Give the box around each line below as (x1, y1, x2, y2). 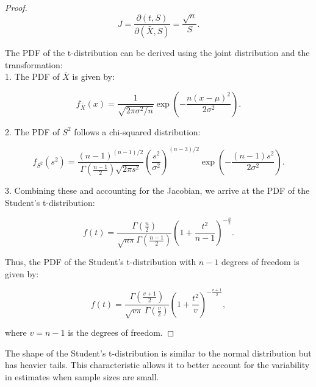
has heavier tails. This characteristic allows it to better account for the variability (5, 358, 310, 371)
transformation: (5, 58, 63, 71)
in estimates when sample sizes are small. (5, 370, 159, 383)
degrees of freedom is (221, 255, 300, 268)
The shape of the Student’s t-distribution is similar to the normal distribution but (5, 346, 312, 359)
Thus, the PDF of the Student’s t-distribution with (5, 255, 196, 268)
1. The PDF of (5, 70, 60, 83)
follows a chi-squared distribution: (74, 125, 201, 138)
